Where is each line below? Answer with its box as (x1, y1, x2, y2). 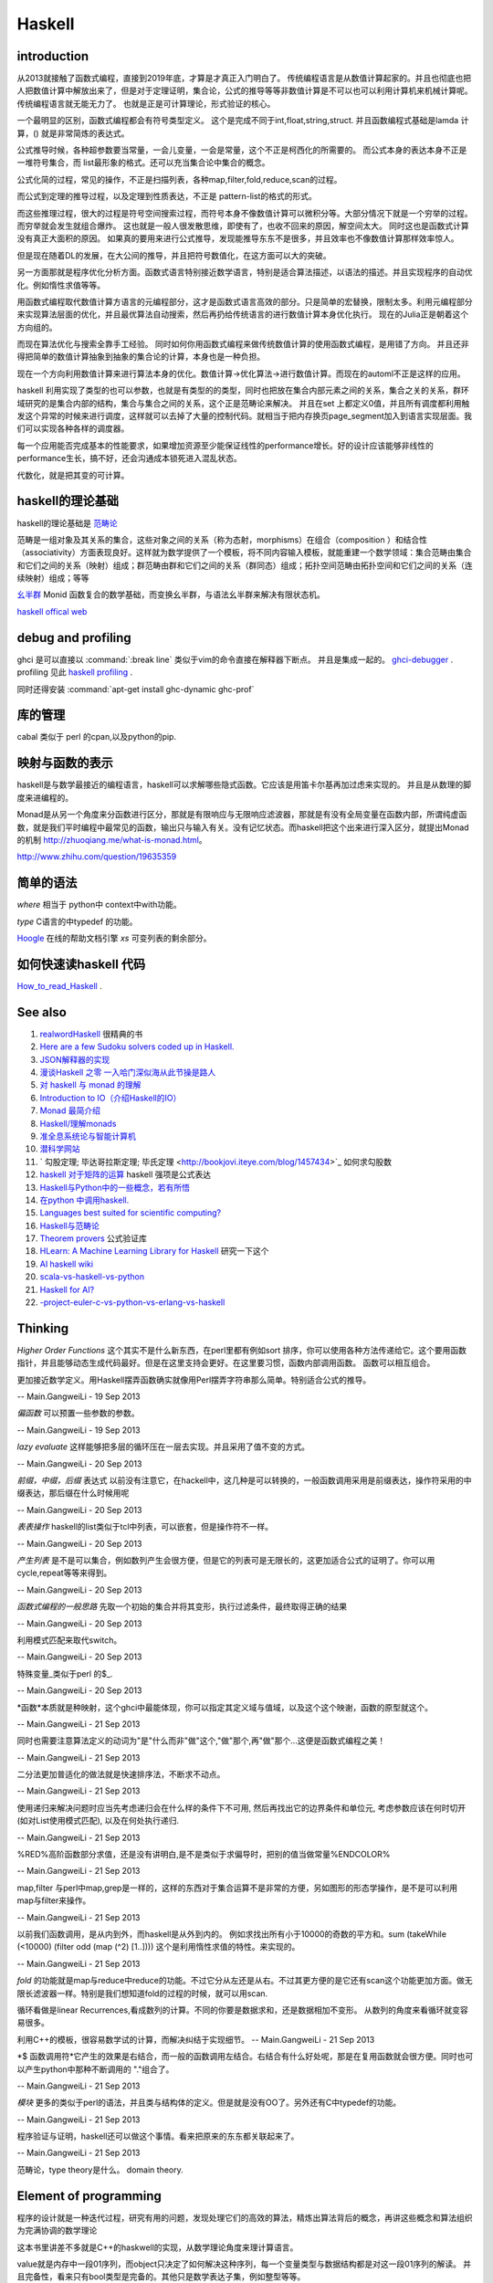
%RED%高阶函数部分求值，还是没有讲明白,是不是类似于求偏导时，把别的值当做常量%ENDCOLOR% (16, 1849, 391, 1860)
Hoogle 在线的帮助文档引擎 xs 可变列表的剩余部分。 (16, 932, 212, 943)
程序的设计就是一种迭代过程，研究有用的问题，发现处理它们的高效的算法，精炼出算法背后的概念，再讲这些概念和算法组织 (16, 2212, 473, 2223)
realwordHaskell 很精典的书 (39, 1028, 143, 1039)
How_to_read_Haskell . (16, 980, 102, 991)
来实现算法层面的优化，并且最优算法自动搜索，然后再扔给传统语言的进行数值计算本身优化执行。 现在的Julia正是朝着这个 (16, 309, 469, 320)
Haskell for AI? (39, 1284, 95, 1295)
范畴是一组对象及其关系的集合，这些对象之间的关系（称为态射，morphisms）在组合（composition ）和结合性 (16, 534, 428, 545)
